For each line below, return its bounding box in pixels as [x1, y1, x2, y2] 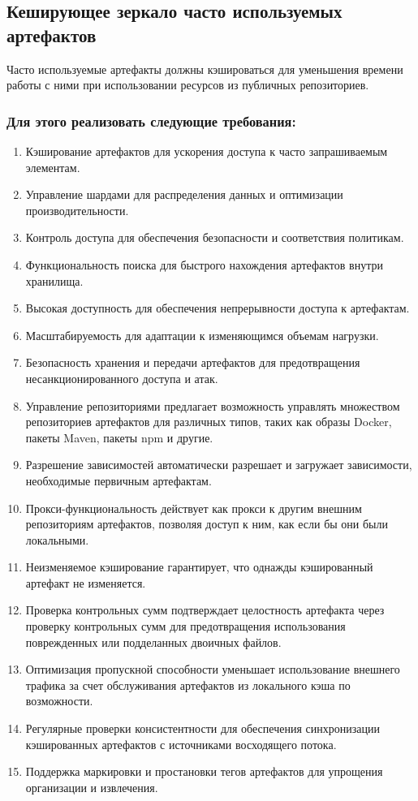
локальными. [25, 531, 89, 548]
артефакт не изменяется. [25, 574, 146, 591]
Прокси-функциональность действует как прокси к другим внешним [25, 499, 362, 516]
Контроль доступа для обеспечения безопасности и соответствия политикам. [25, 229, 404, 246]
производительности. [25, 201, 129, 218]
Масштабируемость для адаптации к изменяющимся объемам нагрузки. [25, 326, 379, 343]
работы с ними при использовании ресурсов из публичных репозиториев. [6, 76, 369, 93]
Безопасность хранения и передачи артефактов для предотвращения [25, 354, 360, 371]
